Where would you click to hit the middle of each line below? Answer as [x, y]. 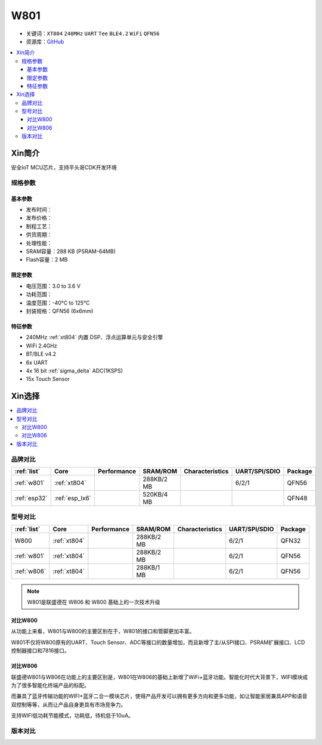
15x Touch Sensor [48, 379]
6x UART [37, 362]
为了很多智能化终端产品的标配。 [50, 685]
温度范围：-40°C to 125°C [58, 303]
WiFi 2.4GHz [41, 346]
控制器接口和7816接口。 [40, 651]
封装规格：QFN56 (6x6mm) [60, 311]
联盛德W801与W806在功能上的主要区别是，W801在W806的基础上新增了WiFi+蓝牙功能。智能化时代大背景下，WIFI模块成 [160, 677]
